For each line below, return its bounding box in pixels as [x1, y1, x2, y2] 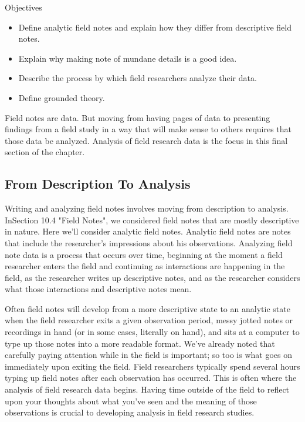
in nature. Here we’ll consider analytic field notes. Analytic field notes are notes [5, 225, 291, 237]
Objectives [5, 1, 42, 13]
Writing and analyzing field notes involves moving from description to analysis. [5, 202, 289, 215]
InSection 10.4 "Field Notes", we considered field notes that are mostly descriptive [5, 213, 299, 226]
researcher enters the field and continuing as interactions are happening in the [5, 260, 285, 272]
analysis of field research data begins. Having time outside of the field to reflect [5, 383, 290, 396]
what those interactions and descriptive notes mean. [5, 283, 192, 295]
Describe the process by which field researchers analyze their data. [18, 72, 257, 84]
